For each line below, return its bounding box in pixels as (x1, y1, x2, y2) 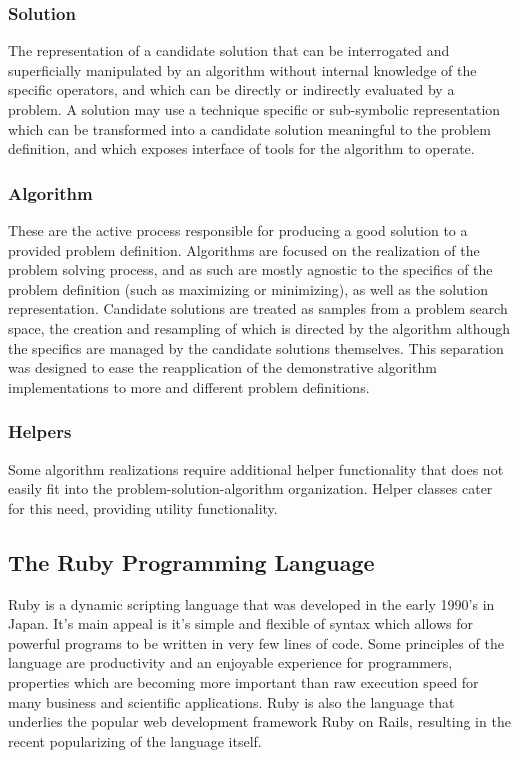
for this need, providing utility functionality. (8, 497, 278, 518)
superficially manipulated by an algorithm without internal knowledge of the (8, 59, 477, 80)
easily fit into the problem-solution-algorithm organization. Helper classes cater (8, 478, 493, 499)
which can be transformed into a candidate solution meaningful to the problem (8, 118, 491, 139)
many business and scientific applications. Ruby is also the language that (8, 691, 455, 712)
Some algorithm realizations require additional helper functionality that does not (8, 458, 504, 479)
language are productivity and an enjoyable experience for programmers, (8, 652, 453, 673)
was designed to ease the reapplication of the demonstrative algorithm (8, 357, 437, 378)
